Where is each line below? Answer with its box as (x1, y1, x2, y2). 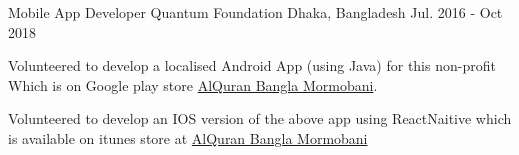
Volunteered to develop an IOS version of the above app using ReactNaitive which (8, 108, 512, 129)
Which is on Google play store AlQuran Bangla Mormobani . (8, 74, 378, 95)
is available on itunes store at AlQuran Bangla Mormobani (8, 127, 368, 148)
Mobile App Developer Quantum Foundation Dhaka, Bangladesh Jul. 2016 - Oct (8, 2, 503, 22)
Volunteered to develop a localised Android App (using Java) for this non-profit (8, 55, 496, 76)
